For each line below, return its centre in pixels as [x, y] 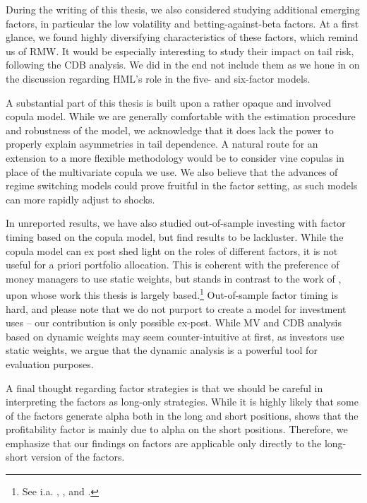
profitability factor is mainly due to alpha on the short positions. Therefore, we [177, 429]
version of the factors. [78, 457]
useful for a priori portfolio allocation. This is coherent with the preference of [173, 265]
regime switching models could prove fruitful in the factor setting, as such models [182, 185]
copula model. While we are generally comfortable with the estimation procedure [181, 116]
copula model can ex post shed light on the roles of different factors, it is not [172, 250]
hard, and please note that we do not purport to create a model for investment [176, 308]
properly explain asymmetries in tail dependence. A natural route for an [162, 144]
